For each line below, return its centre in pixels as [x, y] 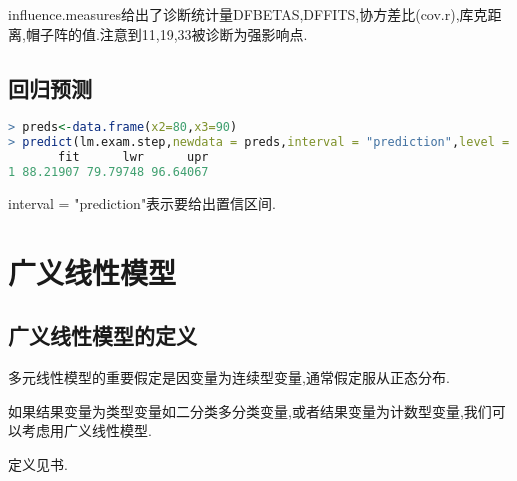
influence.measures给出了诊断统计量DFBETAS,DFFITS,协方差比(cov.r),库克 [248, 14]
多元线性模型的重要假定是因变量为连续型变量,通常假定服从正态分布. [229, 377]
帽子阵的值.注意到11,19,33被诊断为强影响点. [166, 33]
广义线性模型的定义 [102, 335]
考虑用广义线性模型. [86, 430]
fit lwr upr [133, 157]
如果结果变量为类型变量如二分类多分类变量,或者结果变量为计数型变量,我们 [250, 410]
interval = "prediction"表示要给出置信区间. [142, 202]
